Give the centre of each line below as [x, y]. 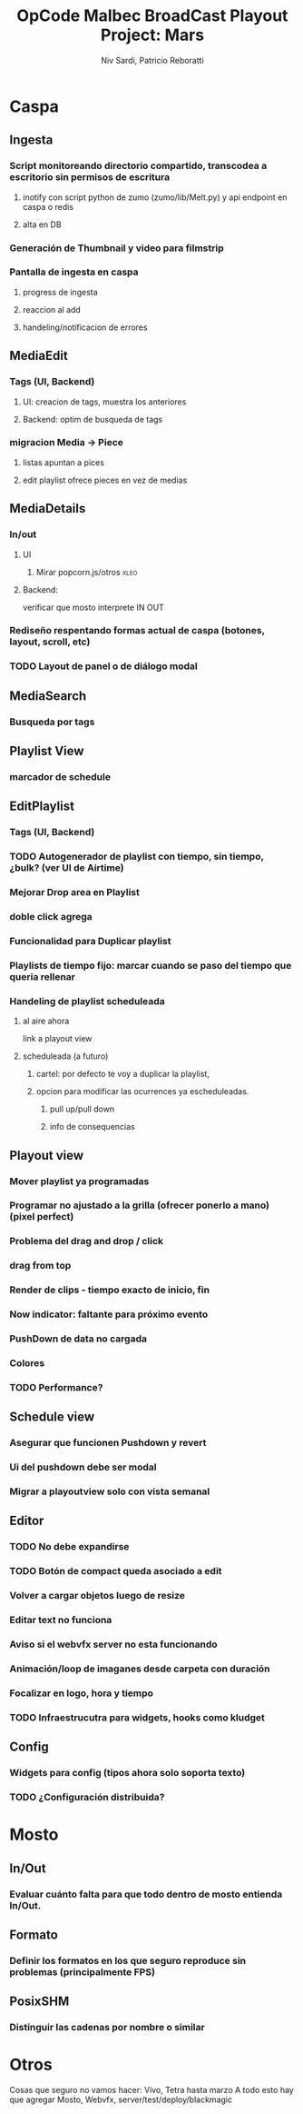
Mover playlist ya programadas [79, 1181]
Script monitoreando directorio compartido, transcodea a [138, 166]
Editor [27, 1521]
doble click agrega [51, 917]
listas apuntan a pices [63, 462]
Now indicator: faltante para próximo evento [109, 1314]
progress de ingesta [60, 292]
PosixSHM [39, 2002]
